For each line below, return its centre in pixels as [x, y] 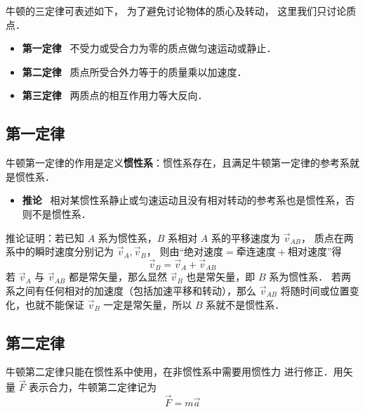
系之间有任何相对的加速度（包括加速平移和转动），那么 [131, 290]
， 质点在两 [327, 237]
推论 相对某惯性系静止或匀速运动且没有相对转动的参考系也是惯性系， [184, 200]
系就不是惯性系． [245, 304]
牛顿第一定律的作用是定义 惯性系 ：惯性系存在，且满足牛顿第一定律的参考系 [178, 163]
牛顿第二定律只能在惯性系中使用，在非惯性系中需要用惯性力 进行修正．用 [174, 372]
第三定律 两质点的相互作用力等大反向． [115, 95]
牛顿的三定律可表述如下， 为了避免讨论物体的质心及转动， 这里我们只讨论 [176, 11]
